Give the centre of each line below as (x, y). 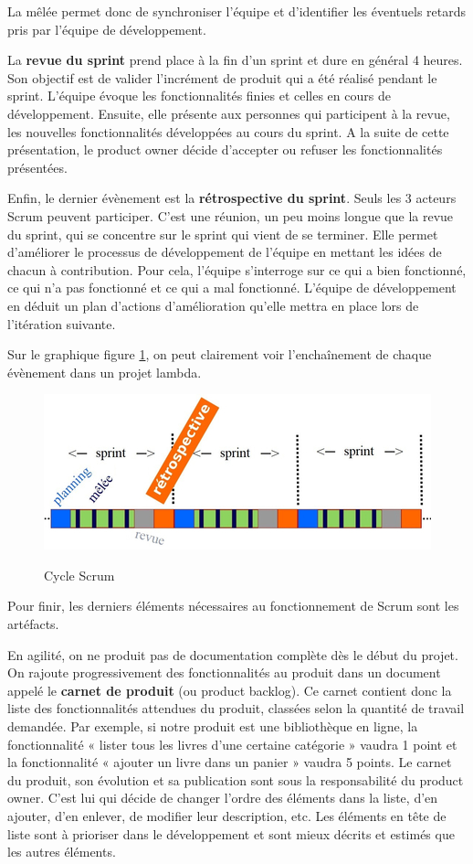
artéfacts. (33, 624)
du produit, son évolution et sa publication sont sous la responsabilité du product (236, 779)
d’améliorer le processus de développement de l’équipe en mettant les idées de (225, 252)
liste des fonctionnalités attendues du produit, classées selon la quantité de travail (236, 708)
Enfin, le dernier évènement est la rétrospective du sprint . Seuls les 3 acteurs (232, 198)
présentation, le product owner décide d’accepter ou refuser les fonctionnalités (225, 149)
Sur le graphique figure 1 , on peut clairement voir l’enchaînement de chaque (220, 354)
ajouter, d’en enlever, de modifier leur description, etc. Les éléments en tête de (227, 816)
